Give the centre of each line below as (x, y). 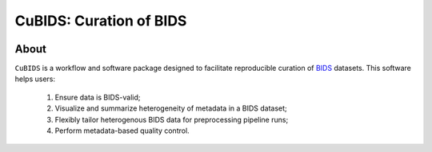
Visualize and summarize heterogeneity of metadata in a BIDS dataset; (171, 108)
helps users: (35, 79)
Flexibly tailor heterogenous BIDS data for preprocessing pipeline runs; (172, 119)
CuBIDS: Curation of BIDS (101, 21)
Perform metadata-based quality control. (122, 131)
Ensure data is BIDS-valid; (98, 97)
